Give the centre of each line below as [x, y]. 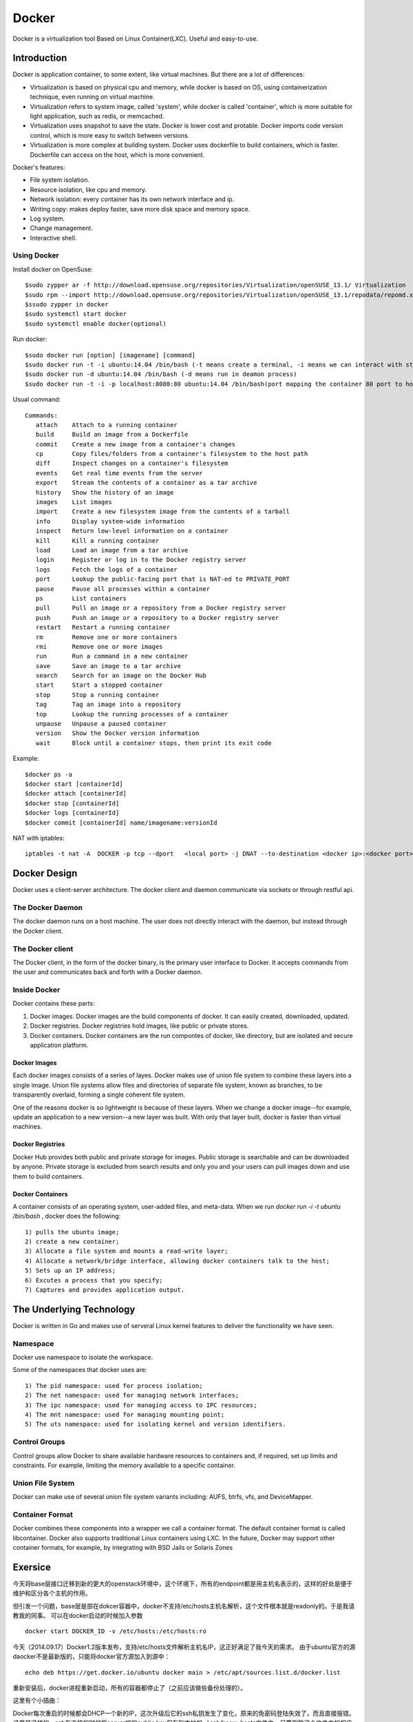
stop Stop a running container [97, 695]
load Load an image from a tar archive [112, 550]
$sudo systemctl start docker [76, 314]
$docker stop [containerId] [72, 803]
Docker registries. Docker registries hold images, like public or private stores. [139, 1026]
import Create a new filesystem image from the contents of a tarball [163, 512]
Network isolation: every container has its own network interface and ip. [132, 199]
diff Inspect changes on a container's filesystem [132, 464]
